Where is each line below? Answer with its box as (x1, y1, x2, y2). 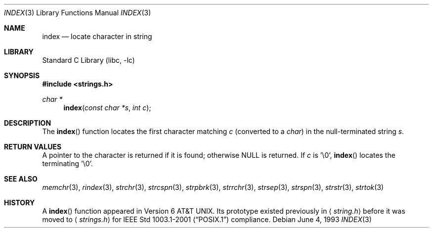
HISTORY (4, 198, 35, 207)
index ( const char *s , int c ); (63, 103, 151, 112)
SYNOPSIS (4, 71, 40, 80)
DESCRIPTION (4, 119, 51, 127)
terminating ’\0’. (42, 159, 93, 168)
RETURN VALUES (4, 142, 62, 151)
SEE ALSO (4, 175, 38, 183)
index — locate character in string (42, 32, 152, 41)
